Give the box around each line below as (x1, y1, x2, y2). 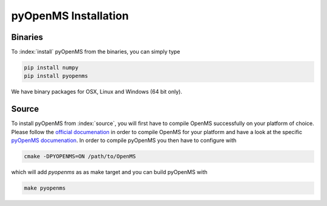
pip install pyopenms (24, 72, 88, 80)
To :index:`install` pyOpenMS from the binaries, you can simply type (11, 48, 180, 56)
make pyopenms (24, 185, 66, 192)
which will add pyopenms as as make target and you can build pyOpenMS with (11, 169, 208, 176)
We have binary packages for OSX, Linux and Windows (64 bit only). (11, 88, 183, 95)
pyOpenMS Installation (11, 9, 129, 22)
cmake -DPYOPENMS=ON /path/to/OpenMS (24, 153, 136, 160)
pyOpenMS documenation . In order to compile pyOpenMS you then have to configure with (11, 137, 237, 144)
